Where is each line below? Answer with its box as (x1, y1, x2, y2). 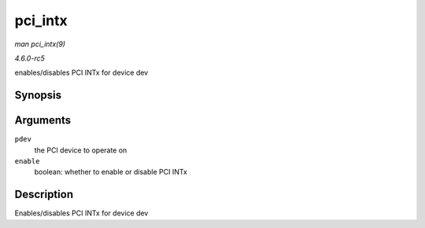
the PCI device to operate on (34, 145, 128, 155)
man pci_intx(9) (14, 39, 66, 49)
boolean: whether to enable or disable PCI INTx (34, 167, 188, 177)
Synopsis (14, 89, 62, 102)
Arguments (14, 114, 72, 127)
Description (14, 188, 74, 201)
